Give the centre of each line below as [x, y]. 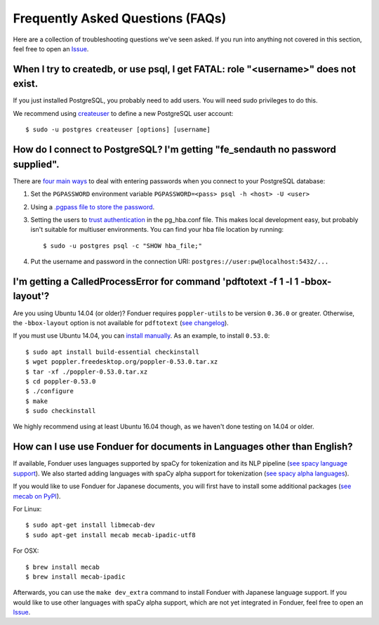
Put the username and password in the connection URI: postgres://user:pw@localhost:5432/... [180, 262]
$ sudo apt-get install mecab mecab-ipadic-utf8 [111, 535]
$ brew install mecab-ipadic [75, 577]
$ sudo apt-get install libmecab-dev [91, 525]
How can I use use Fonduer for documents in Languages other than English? [183, 447]
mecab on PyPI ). [37, 496]
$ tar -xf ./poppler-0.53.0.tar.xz [87, 371]
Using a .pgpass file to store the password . [93, 206]
